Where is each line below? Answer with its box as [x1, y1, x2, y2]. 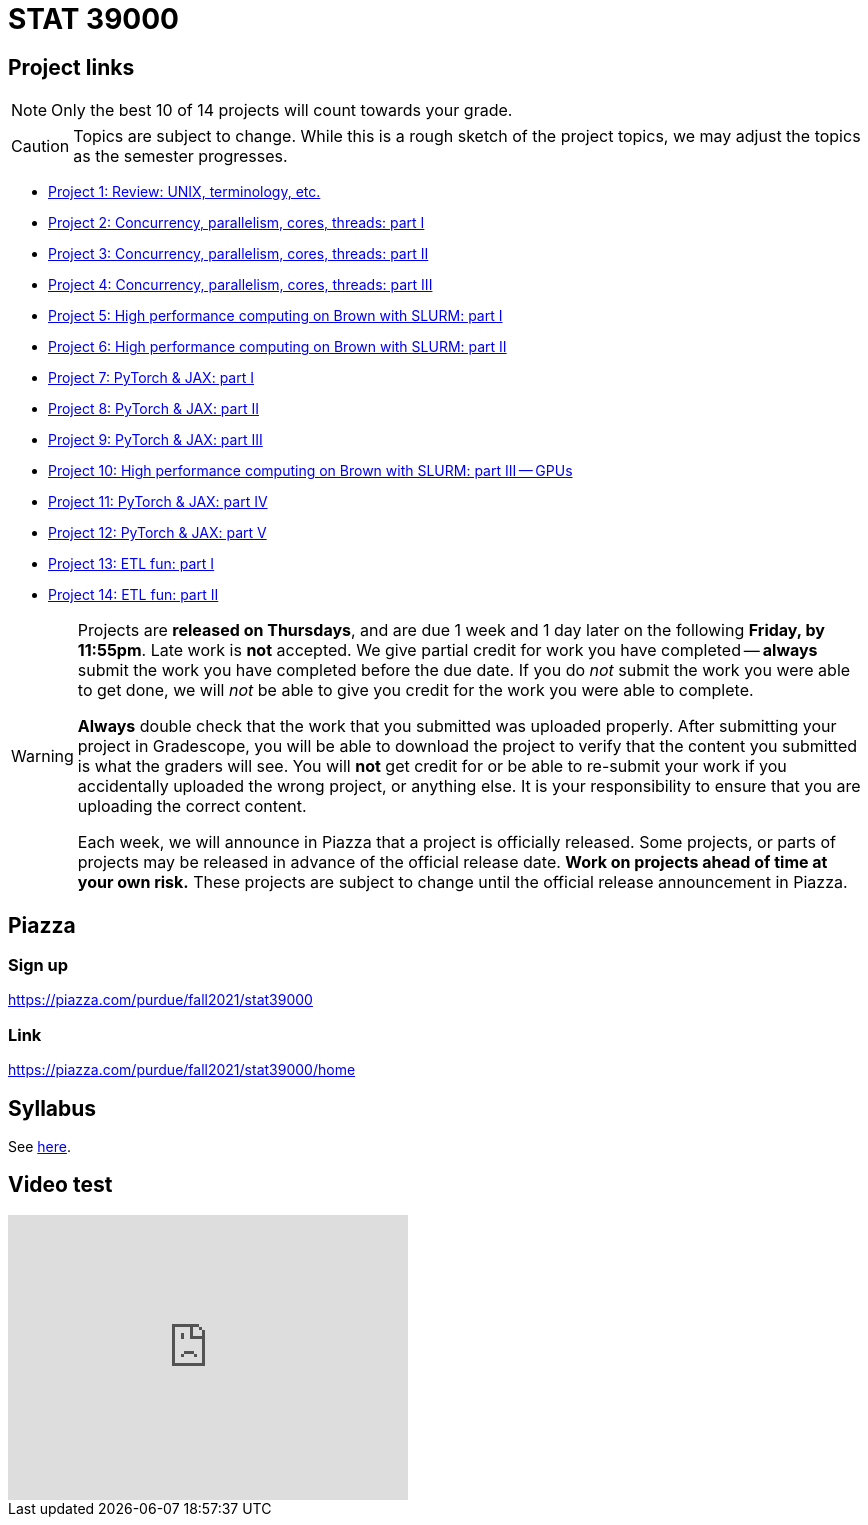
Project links [8, 54, 135, 80]
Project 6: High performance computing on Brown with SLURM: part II [48, 338, 507, 356]
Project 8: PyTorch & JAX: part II [48, 400, 259, 418]
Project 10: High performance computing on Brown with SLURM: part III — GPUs [48, 462, 573, 480]
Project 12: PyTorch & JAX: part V [48, 524, 267, 542]
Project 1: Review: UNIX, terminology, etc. [48, 183, 321, 201]
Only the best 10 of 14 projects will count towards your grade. [51, 100, 513, 121]
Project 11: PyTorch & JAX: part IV [48, 493, 268, 511]
